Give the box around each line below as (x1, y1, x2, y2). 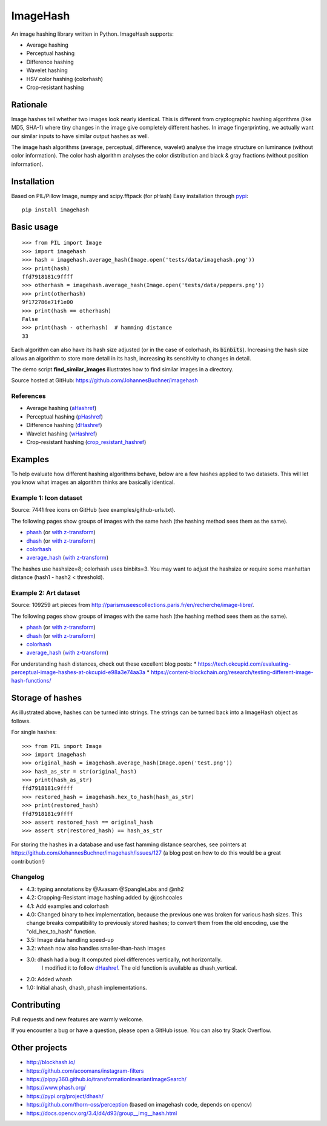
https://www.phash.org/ (26, 1084, 86, 1091)
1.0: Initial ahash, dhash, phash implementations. (26, 984, 148, 992)
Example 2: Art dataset (11, 588, 81, 597)
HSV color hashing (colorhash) (26, 75, 103, 82)
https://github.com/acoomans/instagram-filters (26, 1067, 144, 1075)
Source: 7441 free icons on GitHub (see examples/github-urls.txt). (11, 506, 176, 514)
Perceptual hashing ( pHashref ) (26, 412, 103, 420)
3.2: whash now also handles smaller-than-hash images (26, 945, 166, 952)
